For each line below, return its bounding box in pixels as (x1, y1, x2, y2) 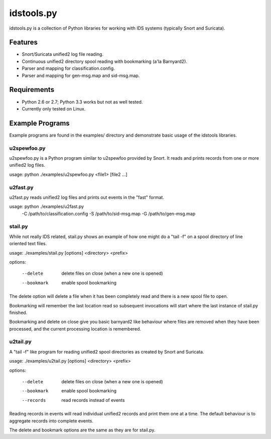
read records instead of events (61, 397, 125, 403)
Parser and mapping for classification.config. (22, 65, 115, 71)
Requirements (9, 85, 55, 94)
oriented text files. (9, 241, 47, 247)
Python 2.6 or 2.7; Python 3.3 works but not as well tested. (22, 98, 143, 105)
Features (9, 38, 38, 47)
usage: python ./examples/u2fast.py (9, 203, 84, 209)
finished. (9, 309, 28, 315)
